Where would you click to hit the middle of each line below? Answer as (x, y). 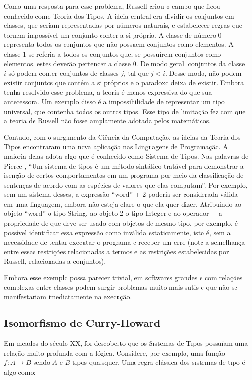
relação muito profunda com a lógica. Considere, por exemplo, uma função (115, 352)
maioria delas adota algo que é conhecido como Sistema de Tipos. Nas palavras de (126, 156)
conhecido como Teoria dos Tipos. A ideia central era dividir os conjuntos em (119, 15)
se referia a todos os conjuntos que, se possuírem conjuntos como (125, 53)
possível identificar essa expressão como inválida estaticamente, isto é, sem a (117, 232)
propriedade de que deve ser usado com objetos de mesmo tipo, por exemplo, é (121, 223)
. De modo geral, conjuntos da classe (191, 63)
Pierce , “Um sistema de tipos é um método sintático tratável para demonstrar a (124, 165)
